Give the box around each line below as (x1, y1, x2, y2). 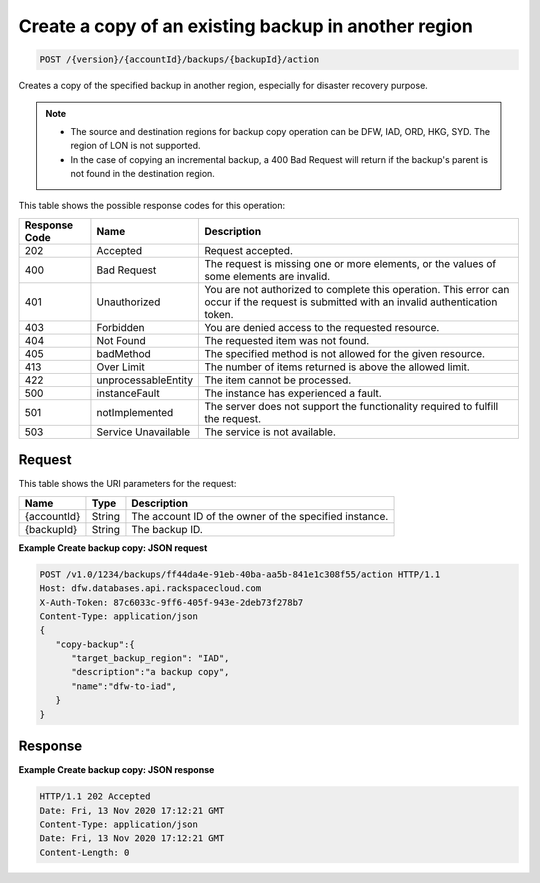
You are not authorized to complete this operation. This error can (204, 282, 510, 296)
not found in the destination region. (70, 168, 215, 180)
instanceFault (96, 386, 160, 400)
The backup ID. (131, 522, 204, 536)
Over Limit (96, 360, 145, 374)
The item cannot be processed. (204, 373, 352, 387)
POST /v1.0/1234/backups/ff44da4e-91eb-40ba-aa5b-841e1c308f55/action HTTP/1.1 (39, 568, 441, 580)
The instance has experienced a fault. (204, 386, 382, 400)
